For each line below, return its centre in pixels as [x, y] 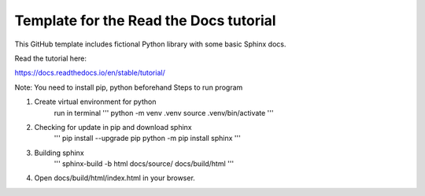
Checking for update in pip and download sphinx [113, 127]
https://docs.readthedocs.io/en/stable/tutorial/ [90, 73]
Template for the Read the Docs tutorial [145, 20]
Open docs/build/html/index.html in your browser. [115, 178]
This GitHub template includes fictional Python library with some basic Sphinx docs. [150, 44]
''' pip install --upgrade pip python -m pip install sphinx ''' [148, 139]
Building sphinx [59, 153]
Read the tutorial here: [50, 58]
